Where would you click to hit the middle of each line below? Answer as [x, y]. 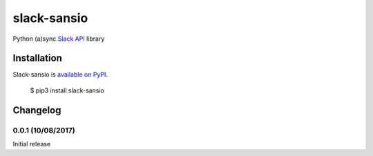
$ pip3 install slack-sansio [67, 90]
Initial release [32, 144]
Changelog [37, 110]
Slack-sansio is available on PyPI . [60, 75]
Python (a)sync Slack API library [59, 39]
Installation [37, 58]
